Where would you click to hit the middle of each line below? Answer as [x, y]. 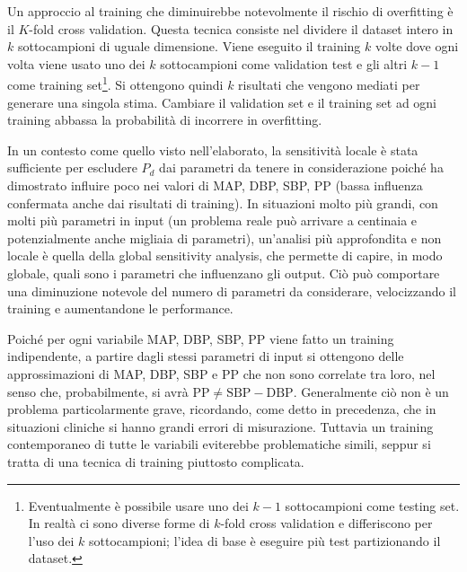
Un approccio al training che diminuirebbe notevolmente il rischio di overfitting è [230, 11]
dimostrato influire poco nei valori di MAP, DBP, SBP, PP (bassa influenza [215, 185]
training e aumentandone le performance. [120, 308]
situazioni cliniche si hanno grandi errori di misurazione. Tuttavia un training [220, 426]
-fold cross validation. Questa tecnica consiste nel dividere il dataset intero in [241, 28]
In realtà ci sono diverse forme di [119, 523]
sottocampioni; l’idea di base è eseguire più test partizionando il [265, 540]
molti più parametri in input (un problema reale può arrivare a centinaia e [212, 220]
